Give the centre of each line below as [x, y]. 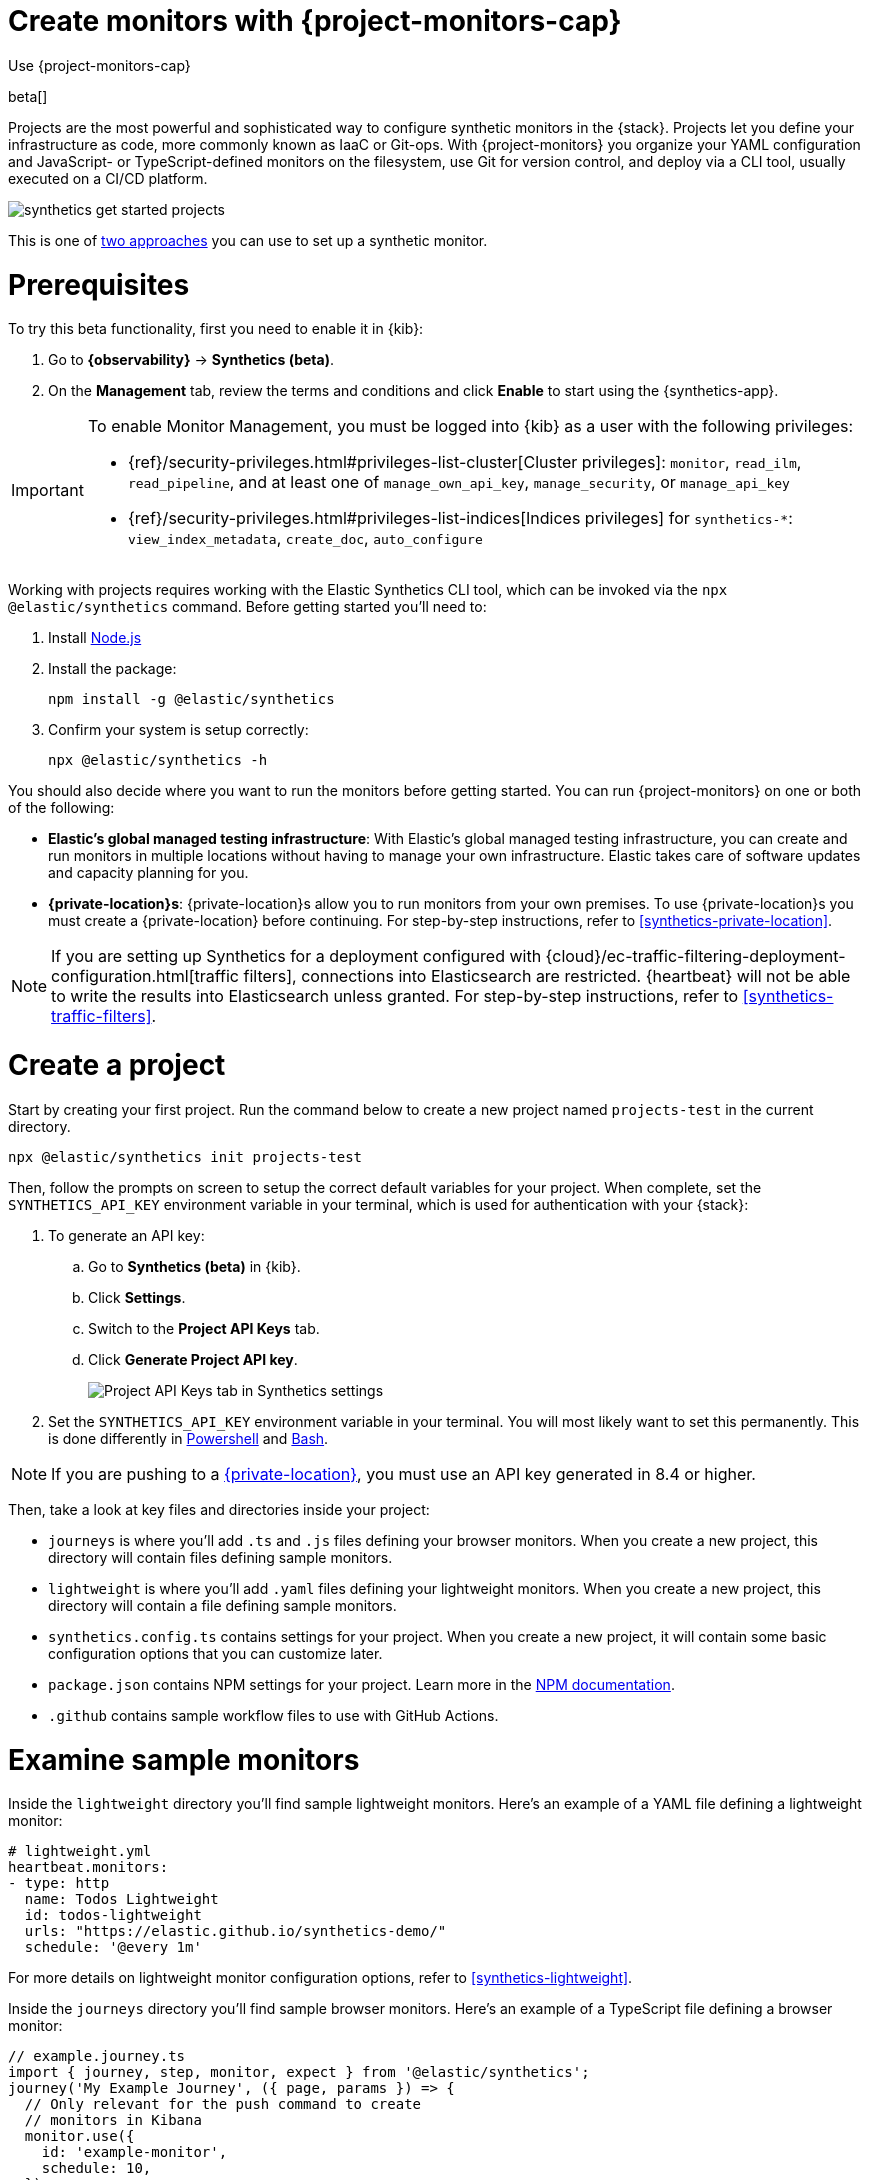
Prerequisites [99, 284]
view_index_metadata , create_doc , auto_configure [305, 538]
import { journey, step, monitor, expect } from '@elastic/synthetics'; [299, 2072]
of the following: [61, 808]
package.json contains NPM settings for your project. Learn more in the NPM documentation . [361, 1684]
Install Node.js [95, 638]
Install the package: [112, 669]
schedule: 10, [96, 2168]
